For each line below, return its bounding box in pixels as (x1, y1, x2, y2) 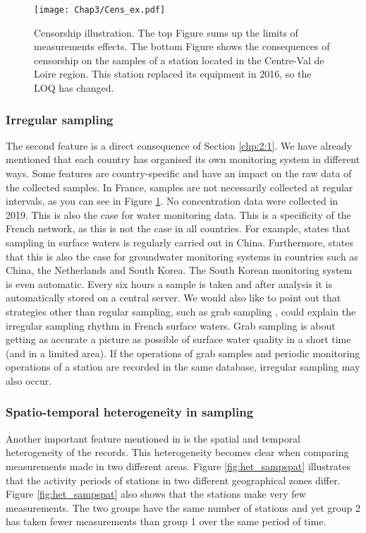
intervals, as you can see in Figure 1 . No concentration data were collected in (6, 193, 338, 208)
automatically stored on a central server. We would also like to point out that (6, 290, 341, 305)
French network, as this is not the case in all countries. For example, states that (6, 221, 350, 236)
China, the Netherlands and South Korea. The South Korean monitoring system (6, 263, 353, 277)
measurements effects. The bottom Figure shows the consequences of (34, 39, 330, 54)
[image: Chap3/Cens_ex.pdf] (34, 5, 166, 15)
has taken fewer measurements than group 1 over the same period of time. (6, 514, 327, 529)
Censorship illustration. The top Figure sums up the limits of (34, 25, 298, 40)
